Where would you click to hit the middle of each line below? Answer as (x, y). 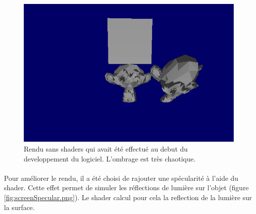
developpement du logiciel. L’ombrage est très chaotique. (110, 158)
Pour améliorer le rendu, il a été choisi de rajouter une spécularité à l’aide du (121, 178)
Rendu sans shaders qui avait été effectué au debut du (106, 148)
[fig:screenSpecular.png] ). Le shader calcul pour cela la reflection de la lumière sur (128, 197)
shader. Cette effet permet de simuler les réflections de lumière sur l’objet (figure (127, 187)
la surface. (19, 207)
